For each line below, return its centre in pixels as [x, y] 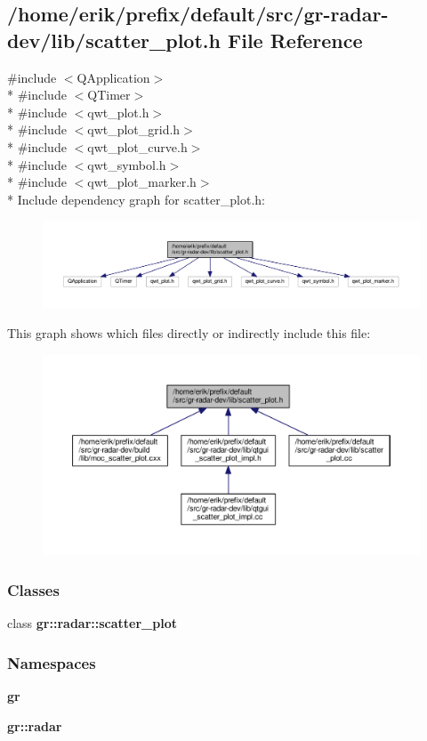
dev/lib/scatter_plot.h [114, 40]
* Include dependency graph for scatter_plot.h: [136, 199]
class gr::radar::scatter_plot [92, 623]
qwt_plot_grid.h [134, 129]
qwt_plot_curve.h [137, 146]
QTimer [109, 95]
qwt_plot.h [118, 112]
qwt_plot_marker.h [142, 182]
